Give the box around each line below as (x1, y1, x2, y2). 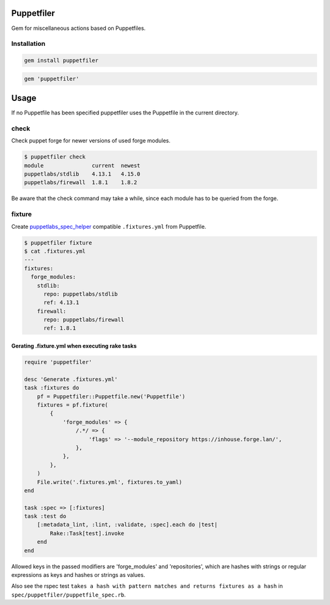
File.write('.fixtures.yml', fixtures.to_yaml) (37, 478, 183, 486)
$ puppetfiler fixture (24, 239, 92, 246)
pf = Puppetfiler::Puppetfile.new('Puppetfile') (37, 393, 186, 400)
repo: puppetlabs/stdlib (43, 291, 119, 297)
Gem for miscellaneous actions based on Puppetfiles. (11, 24, 146, 32)
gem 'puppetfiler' (24, 75, 79, 82)
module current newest (24, 162, 141, 169)
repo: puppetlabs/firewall (43, 316, 125, 324)
